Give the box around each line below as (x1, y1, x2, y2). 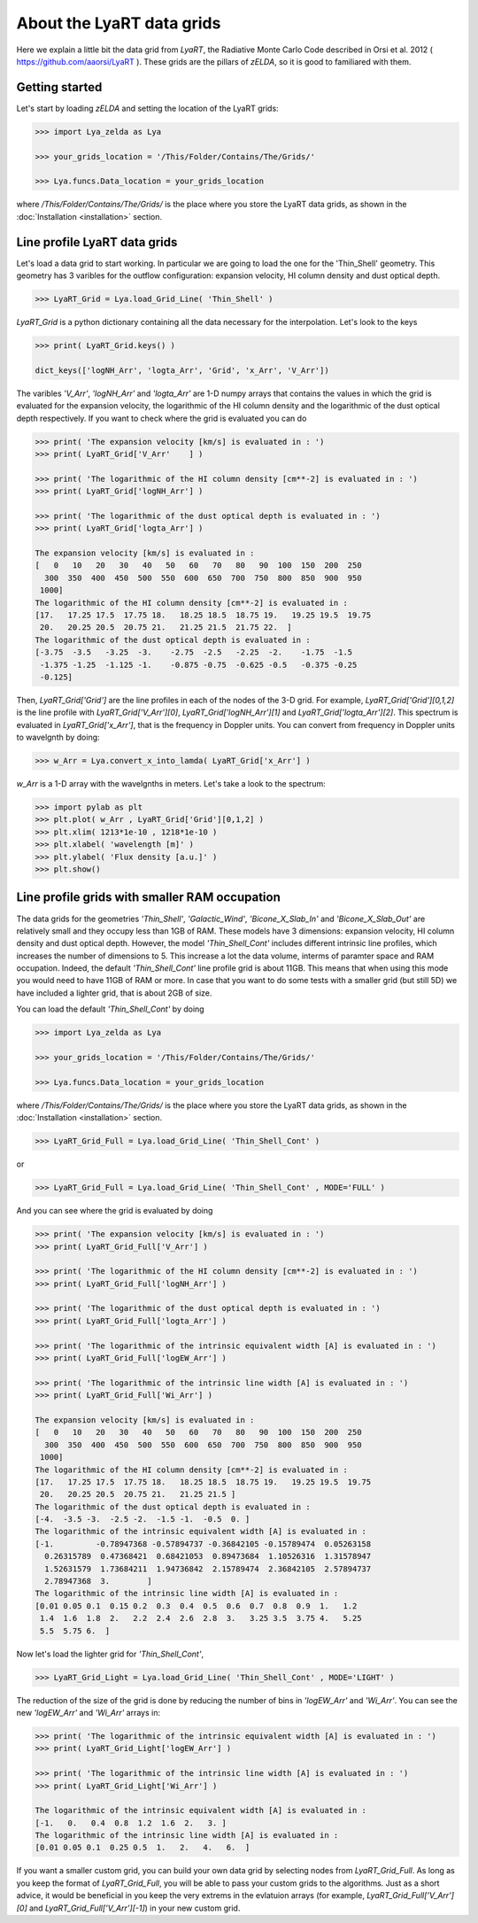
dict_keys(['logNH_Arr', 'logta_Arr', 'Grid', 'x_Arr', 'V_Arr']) (35, 365, 329, 376)
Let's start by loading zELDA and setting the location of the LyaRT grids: (16, 103, 279, 113)
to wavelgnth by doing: (16, 732, 101, 743)
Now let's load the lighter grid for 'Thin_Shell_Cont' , (16, 1648, 204, 1659)
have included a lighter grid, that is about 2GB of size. (16, 988, 212, 998)
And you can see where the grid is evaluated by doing (16, 1206, 213, 1216)
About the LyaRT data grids (16, 13, 221, 33)
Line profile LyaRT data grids (16, 235, 178, 250)
